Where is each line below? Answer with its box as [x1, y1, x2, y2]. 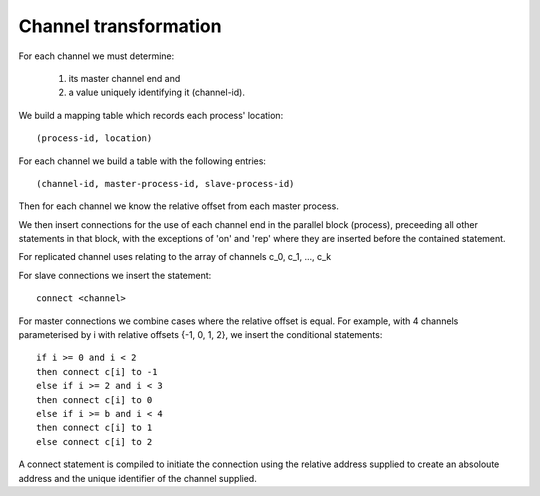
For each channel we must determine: [18, 50, 175, 62]
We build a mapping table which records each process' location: [18, 109, 284, 121]
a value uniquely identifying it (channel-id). [68, 86, 245, 99]
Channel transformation [18, 15, 222, 37]
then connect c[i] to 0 [36, 394, 153, 405]
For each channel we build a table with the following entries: [18, 155, 267, 167]
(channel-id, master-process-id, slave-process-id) [36, 178, 295, 189]
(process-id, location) [36, 133, 153, 144]
